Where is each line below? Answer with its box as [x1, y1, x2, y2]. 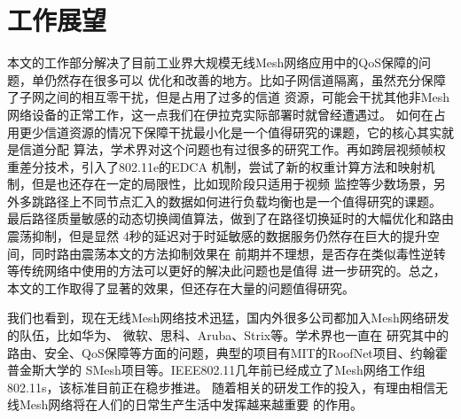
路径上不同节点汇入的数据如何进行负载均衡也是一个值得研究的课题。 [43, 191, 441, 210]
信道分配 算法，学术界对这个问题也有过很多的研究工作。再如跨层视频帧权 [19, 140, 446, 159]
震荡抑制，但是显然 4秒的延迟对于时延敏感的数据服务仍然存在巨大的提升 [7, 227, 427, 245]
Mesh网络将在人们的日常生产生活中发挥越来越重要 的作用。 [19, 395, 363, 414]
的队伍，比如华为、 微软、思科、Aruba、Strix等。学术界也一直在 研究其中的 [7, 326, 449, 345]
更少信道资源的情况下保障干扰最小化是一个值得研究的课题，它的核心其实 [19, 122, 441, 141]
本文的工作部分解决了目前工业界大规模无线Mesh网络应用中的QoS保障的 [7, 53, 419, 72]
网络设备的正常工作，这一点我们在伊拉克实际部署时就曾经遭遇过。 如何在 [7, 105, 434, 123]
